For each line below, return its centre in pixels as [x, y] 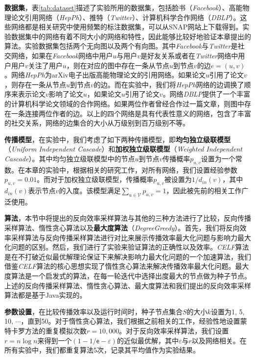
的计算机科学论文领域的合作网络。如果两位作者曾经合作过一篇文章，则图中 [124, 103]
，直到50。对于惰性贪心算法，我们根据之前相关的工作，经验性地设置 [130, 321]
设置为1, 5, [228, 311]
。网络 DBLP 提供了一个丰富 [207, 94]
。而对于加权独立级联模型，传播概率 [95, 179]
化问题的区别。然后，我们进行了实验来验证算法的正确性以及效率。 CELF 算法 [127, 247]
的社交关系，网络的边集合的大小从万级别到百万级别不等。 [97, 123]
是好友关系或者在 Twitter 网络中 [189, 55]
